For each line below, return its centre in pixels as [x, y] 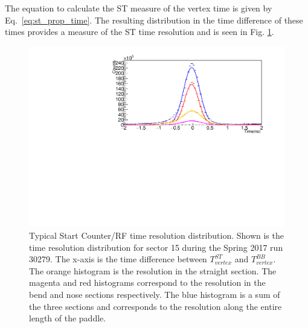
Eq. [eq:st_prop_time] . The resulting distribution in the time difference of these [154, 20]
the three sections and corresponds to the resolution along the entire [156, 306]
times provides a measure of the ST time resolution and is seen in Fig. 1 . [140, 32]
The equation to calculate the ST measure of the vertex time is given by [139, 8]
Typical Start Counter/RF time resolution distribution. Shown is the [156, 235]
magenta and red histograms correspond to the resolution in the [147, 282]
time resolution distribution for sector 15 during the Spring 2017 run [156, 247]
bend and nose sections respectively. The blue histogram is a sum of [155, 294]
